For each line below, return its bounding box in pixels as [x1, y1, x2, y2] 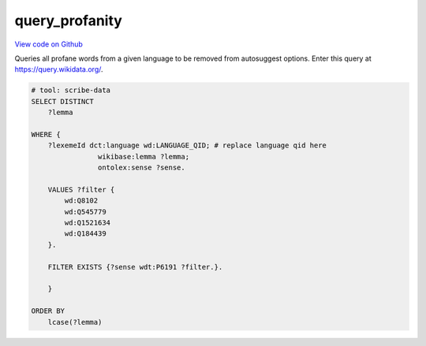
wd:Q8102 [64, 196, 99, 205]
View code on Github [14, 39, 83, 49]
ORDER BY [31, 307, 65, 315]
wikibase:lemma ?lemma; [97, 152, 189, 161]
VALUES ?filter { [47, 185, 115, 194]
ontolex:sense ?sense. [97, 163, 185, 173]
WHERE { [31, 130, 61, 139]
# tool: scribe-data [31, 86, 110, 95]
